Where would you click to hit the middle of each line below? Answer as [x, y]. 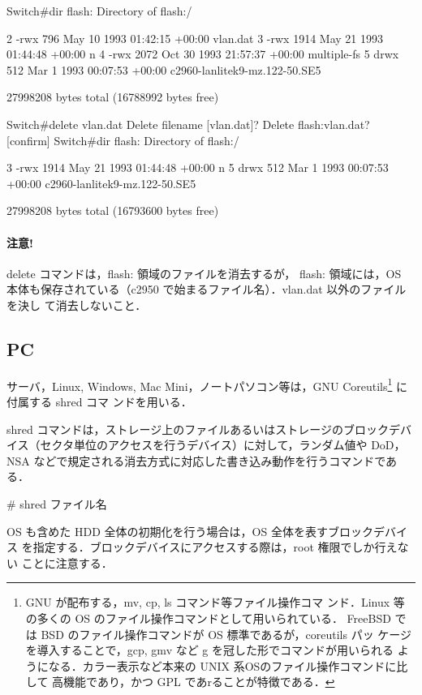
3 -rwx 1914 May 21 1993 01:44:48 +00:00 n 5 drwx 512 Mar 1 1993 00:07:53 [198, 167]
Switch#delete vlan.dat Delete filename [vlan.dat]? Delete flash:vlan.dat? [188, 124]
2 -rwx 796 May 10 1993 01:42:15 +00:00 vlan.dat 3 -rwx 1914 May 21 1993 [195, 38]
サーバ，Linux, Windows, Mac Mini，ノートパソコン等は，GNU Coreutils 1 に [207, 384]
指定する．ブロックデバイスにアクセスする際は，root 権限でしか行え [215, 547]
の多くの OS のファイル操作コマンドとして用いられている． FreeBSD [208, 618]
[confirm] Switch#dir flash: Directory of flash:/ [123, 140]
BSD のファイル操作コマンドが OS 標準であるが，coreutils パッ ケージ [226, 634]
